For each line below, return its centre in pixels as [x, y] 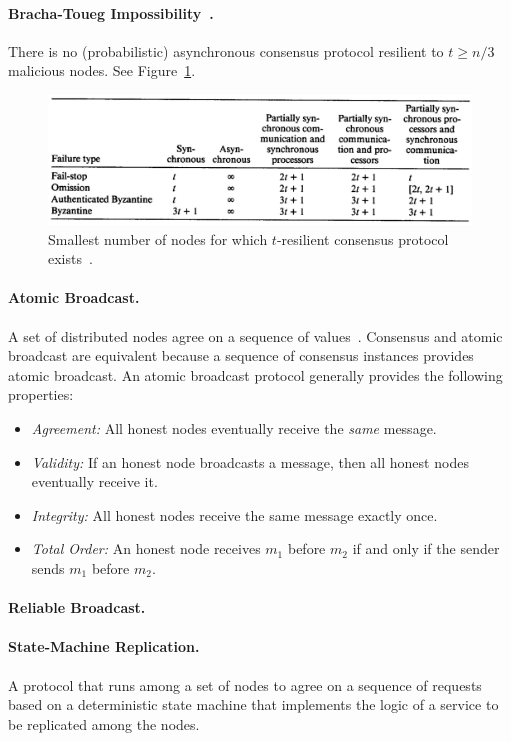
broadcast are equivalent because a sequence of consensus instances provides [241, 355]
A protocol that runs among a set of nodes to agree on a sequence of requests [245, 684]
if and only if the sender [426, 548]
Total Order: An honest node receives [146, 548]
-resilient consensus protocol [362, 238]
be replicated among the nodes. [104, 723]
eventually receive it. [94, 481]
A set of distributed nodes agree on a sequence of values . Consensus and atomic [255, 335]
